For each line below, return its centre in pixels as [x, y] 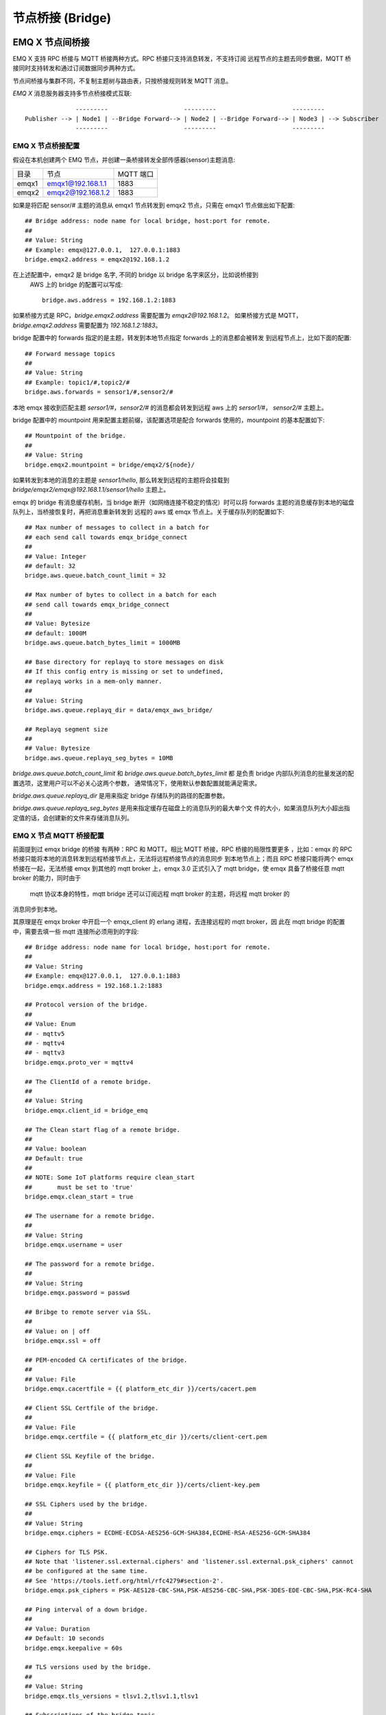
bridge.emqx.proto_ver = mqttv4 [79, 1062]
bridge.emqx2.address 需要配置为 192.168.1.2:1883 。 [87, 325]
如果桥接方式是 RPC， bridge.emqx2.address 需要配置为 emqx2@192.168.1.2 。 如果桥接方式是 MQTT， [157, 316]
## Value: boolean [56, 1149]
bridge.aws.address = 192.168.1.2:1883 [109, 300]
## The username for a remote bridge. [90, 1216]
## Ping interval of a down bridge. [86, 1610]
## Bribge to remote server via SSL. [88, 1312]
